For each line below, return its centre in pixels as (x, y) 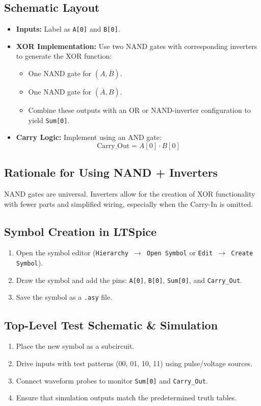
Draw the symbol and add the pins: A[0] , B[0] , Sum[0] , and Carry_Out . (129, 280)
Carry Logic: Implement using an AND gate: (89, 137)
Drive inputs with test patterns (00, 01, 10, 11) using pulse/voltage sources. (134, 363)
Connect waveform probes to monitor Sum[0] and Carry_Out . (112, 380)
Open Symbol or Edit (180, 253)
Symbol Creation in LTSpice (81, 231)
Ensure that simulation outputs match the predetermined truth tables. (126, 398)
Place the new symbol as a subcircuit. (75, 346)
